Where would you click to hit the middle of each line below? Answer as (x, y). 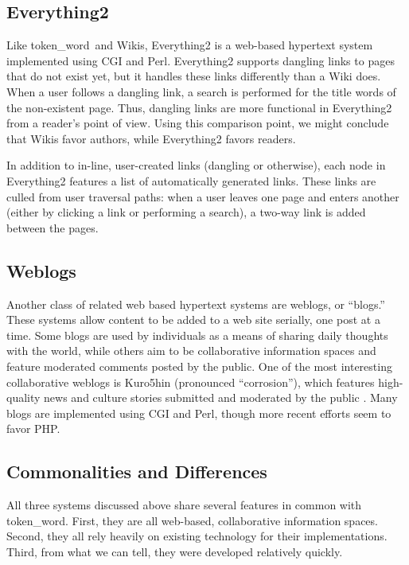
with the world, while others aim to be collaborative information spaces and (191, 351)
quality (23, 397)
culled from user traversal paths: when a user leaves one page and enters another (203, 196)
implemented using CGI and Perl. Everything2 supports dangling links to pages (201, 60)
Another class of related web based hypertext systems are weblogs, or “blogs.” (196, 304)
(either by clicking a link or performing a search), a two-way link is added (186, 212)
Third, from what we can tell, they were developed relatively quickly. (175, 551)
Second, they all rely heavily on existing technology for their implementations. (197, 536)
